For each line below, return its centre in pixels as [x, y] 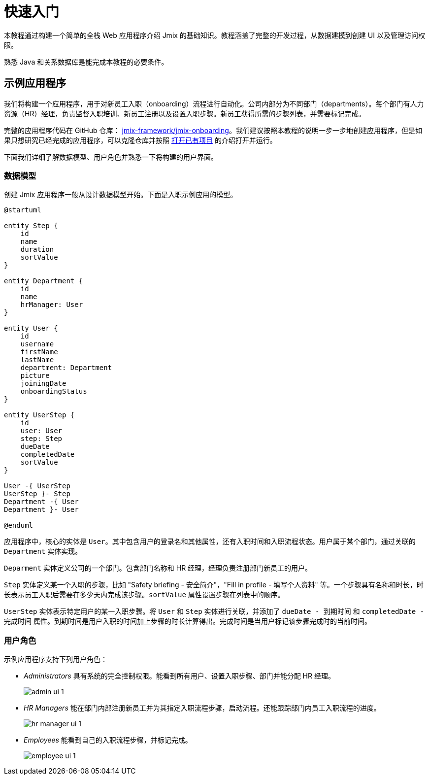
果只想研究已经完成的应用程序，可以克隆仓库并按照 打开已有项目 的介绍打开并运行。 [140, 140]
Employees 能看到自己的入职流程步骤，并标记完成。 [108, 740]
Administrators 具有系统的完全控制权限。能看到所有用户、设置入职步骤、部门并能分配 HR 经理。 [179, 676]
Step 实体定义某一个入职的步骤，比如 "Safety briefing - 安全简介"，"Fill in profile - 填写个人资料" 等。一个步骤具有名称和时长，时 [214, 585]
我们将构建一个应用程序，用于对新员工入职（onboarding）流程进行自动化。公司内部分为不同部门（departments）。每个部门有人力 [214, 103]
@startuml [23, 210]
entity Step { [31, 226]
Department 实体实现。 [43, 551]
